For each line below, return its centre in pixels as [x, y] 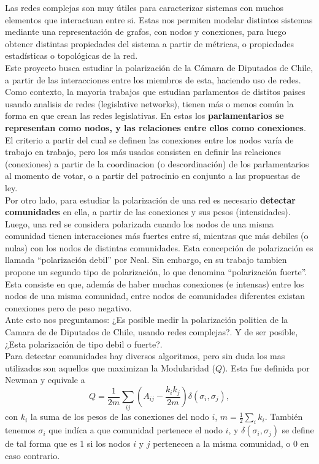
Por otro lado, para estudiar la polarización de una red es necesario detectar [150, 200]
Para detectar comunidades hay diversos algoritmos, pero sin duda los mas [145, 356]
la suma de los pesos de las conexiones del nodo [120, 416]
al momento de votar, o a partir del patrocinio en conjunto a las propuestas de [153, 176]
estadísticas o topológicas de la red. [71, 55]
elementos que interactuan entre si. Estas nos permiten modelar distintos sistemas [159, 19]
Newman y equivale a [45, 380]
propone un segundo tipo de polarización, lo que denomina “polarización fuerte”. [156, 272]
